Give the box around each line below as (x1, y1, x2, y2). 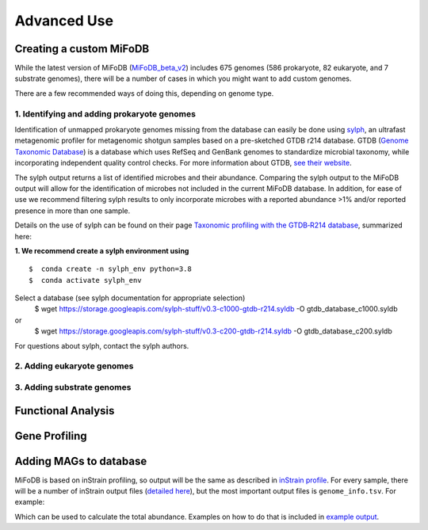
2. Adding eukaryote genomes (14, 360, 134, 372)
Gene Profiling (14, 429, 87, 443)
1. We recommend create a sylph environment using (14, 246, 189, 255)
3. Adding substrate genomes (14, 381, 132, 392)
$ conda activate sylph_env (29, 276, 142, 284)
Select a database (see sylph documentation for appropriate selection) (14, 293, 246, 303)
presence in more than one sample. (14, 206, 131, 215)
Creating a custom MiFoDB (14, 42, 150, 55)
